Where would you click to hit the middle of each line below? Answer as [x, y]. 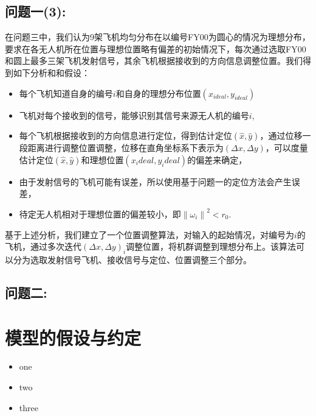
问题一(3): [36, 11]
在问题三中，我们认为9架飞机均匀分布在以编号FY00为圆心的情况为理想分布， [158, 37]
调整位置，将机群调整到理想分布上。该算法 [211, 246]
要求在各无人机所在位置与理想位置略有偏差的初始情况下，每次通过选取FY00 [156, 48]
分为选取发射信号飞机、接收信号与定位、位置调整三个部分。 [132, 259]
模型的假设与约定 [73, 337]
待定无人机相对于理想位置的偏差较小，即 [100, 213]
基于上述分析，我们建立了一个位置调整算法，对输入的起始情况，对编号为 [149, 234]
